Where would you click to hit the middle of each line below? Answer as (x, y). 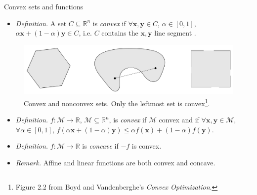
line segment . (175, 33)
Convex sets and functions (44, 6)
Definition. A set (41, 23)
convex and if (179, 120)
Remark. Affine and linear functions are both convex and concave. (115, 163)
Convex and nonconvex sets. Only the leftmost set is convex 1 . (117, 102)
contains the (120, 33)
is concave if (100, 146)
